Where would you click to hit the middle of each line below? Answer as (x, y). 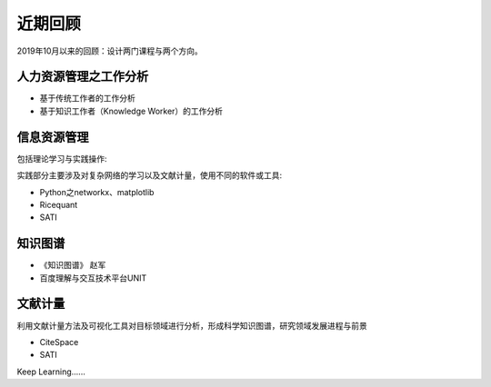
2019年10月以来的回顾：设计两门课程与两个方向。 (110, 51)
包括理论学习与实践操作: (62, 158)
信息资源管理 (53, 137)
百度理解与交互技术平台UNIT (93, 278)
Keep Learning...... (51, 372)
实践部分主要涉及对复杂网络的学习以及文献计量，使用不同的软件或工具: (150, 175)
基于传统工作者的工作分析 (87, 98)
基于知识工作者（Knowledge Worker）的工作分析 (131, 111)
